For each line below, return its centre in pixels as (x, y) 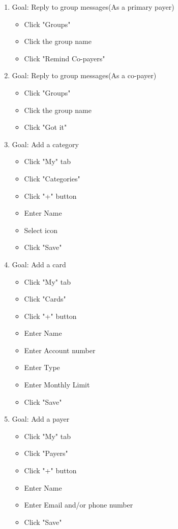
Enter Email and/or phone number (79, 505)
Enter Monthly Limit (57, 385)
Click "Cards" (45, 299)
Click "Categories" (52, 178)
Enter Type (42, 367)
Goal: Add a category (45, 144)
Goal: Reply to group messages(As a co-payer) (84, 75)
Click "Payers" (46, 453)
